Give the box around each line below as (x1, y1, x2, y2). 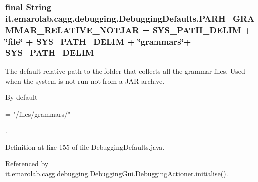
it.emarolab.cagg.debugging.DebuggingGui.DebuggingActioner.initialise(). (5, 168, 228, 179)
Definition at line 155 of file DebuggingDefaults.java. (5, 141, 165, 152)
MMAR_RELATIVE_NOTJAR (5, 23, 139, 36)
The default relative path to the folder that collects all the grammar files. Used (5, 65, 245, 76)
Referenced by (5, 158, 49, 169)
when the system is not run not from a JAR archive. (5, 75, 165, 86)
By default (5, 92, 38, 102)
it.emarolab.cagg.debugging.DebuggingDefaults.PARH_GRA (5, 12, 255, 24)
